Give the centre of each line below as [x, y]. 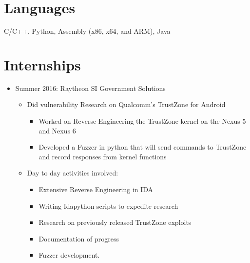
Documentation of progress [79, 238]
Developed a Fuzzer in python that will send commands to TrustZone [143, 147]
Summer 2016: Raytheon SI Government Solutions [90, 88]
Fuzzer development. [69, 255]
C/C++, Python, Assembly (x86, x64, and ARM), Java [87, 31]
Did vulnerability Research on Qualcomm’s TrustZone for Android [126, 104]
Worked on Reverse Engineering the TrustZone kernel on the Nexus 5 [142, 121]
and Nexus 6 [57, 130]
